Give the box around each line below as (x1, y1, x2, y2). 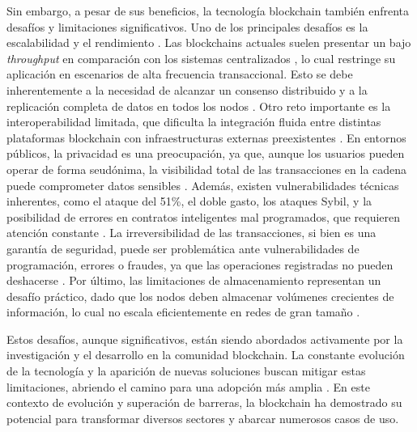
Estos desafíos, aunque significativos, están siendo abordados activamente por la (6, 330, 403, 347)
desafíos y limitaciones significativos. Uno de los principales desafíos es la (6, 18, 368, 35)
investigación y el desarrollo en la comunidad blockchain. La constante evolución (6, 346, 405, 363)
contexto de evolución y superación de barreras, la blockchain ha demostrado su (6, 394, 402, 411)
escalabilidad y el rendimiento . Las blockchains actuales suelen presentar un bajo (6, 34, 411, 51)
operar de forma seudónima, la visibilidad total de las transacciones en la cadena (6, 160, 407, 177)
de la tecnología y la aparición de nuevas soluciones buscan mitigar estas (6, 362, 366, 379)
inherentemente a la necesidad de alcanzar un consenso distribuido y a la (6, 81, 368, 98)
